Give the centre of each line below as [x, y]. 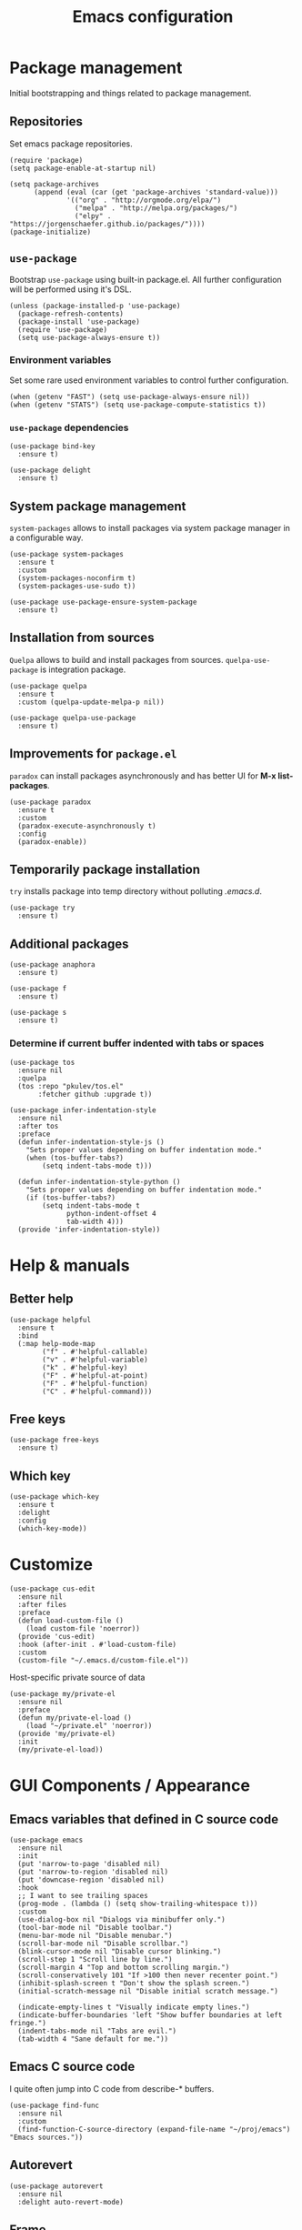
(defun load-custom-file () [71, 1621]
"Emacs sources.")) [46, 2137]
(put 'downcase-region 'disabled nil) [91, 1880]
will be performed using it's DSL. [70, 289]
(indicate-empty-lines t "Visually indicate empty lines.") [134, 2007]
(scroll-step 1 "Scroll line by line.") [95, 1960]
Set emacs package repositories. [71, 144]
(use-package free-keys [55, 1440]
